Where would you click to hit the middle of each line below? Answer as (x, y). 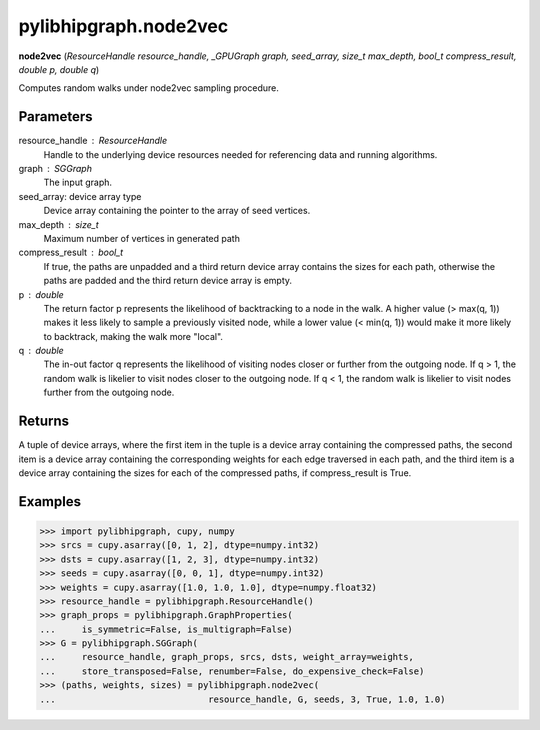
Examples (50, 501)
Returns (44, 421)
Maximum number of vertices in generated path (141, 238)
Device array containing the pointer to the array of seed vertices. (177, 211)
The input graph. (78, 182)
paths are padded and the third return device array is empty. (168, 281)
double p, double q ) (59, 69)
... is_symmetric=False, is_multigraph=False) (166, 629)
